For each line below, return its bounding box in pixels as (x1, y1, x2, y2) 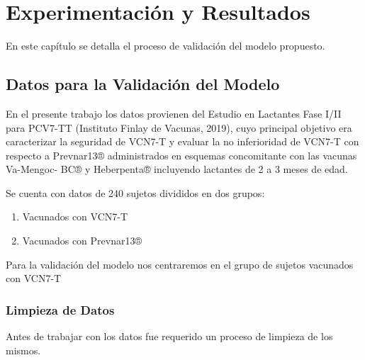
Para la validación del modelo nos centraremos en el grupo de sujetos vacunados (6, 257, 354, 271)
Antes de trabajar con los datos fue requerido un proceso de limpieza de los (6, 329, 333, 344)
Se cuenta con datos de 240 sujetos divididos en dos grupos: (6, 185, 265, 200)
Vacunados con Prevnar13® (22, 233, 142, 248)
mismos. (6, 342, 41, 357)
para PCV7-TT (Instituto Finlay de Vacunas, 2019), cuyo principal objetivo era (6, 120, 352, 135)
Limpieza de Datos (6, 300, 115, 318)
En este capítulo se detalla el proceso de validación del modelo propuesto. (6, 38, 325, 53)
